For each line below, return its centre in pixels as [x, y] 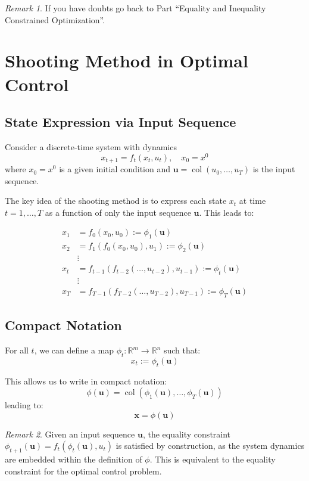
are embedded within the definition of [74, 459]
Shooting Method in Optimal [127, 60]
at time [252, 201]
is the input [274, 169]
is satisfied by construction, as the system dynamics [210, 446]
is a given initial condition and [115, 169]
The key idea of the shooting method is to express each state [116, 201]
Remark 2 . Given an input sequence [70, 434]
